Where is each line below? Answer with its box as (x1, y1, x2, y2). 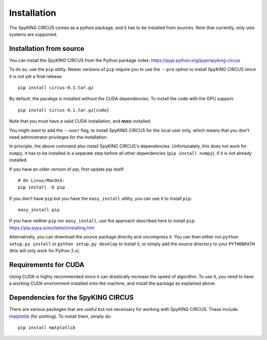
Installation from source (9, 44, 85, 53)
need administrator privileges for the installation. (9, 134, 108, 140)
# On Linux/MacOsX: (18, 178, 65, 183)
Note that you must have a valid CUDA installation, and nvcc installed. (9, 118, 152, 124)
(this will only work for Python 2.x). (9, 248, 81, 254)
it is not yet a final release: (9, 73, 63, 79)
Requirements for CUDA (9, 261, 85, 269)
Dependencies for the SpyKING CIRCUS (9, 294, 134, 302)
